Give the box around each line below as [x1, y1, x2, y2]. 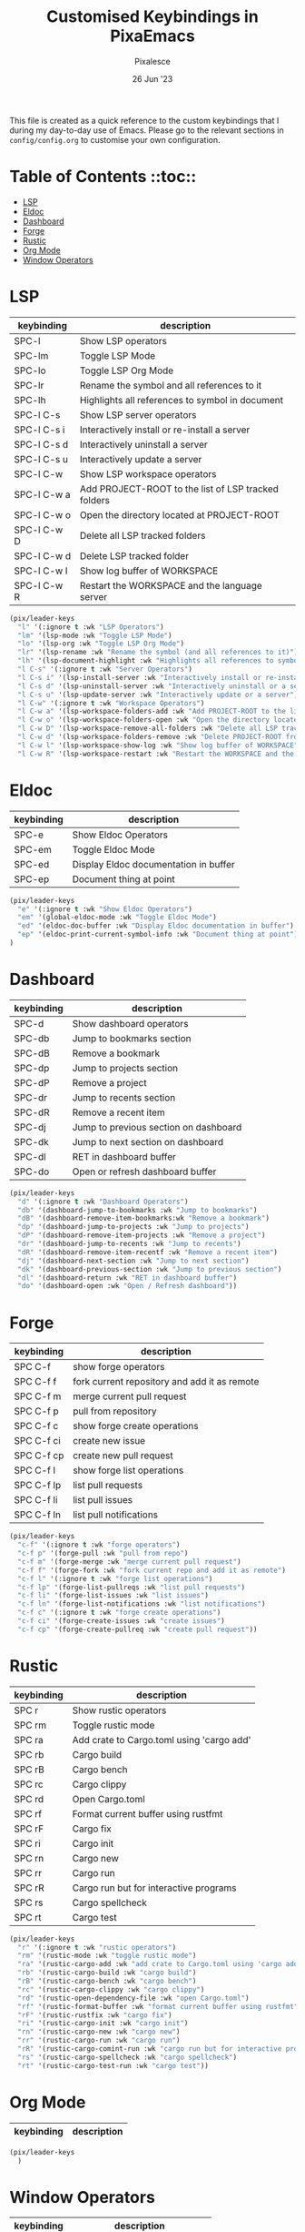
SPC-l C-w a [14, 488, 71, 501]
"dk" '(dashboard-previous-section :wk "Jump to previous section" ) [17, 1264, 282, 1273]
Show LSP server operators [80, 408, 197, 421]
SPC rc [14, 1778, 44, 1791]
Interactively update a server [80, 452, 202, 465]
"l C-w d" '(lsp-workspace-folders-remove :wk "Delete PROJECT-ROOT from [17, 733, 302, 742]
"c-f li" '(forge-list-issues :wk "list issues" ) [17, 1591, 209, 1600]
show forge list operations [72, 1464, 184, 1476]
